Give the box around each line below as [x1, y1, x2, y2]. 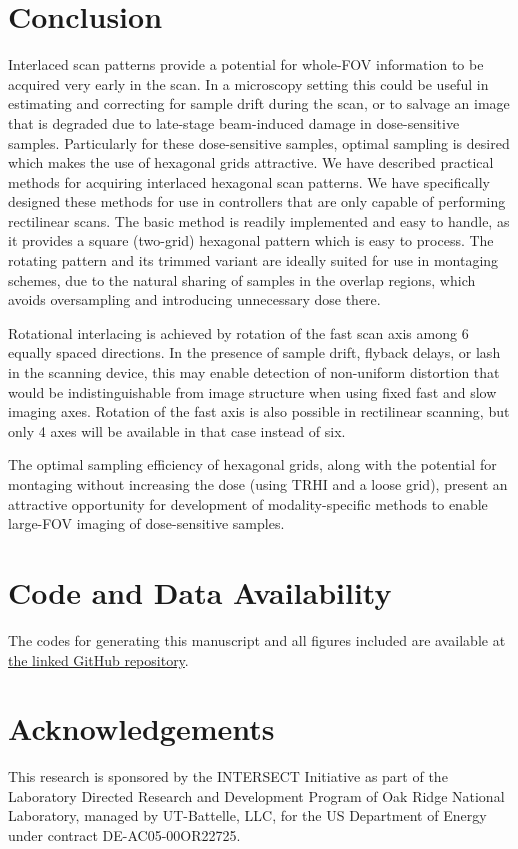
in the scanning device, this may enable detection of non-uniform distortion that [8, 362, 500, 383]
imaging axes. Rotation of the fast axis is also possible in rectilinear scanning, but [8, 401, 510, 422]
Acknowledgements [8, 708, 275, 749]
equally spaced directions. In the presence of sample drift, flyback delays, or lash [8, 342, 501, 363]
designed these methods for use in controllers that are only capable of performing [8, 191, 506, 212]
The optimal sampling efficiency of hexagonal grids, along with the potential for [8, 454, 497, 475]
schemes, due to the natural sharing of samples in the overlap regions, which [8, 269, 476, 290]
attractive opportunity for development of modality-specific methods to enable [8, 493, 488, 514]
